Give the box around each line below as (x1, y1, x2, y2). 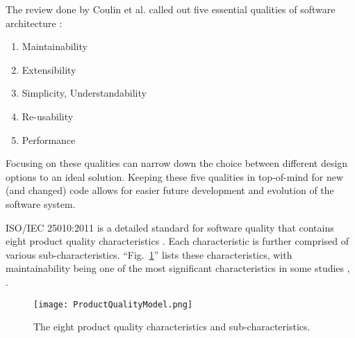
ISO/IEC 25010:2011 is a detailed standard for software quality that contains (6, 220, 334, 234)
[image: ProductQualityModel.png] (33, 299, 193, 309)
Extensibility (22, 62, 76, 77)
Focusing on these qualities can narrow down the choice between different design (6, 156, 348, 170)
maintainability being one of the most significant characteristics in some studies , (6, 261, 350, 275)
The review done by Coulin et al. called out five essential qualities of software (6, 2, 336, 16)
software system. (6, 196, 76, 211)
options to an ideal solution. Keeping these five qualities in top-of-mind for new (6, 169, 344, 184)
